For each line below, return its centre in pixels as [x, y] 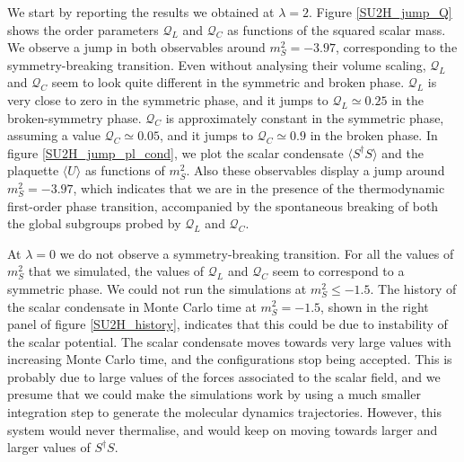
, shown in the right [375, 306]
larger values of [49, 447]
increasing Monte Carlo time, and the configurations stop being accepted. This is [230, 359]
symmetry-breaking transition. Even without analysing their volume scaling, [217, 64]
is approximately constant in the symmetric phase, [305, 117]
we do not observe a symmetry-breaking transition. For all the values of [257, 253]
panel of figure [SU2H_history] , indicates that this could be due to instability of [228, 324]
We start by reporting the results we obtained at [141, 12]
